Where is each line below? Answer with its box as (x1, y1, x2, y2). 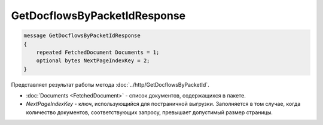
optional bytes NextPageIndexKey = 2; (36, 57, 150, 64)
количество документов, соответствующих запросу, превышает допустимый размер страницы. (26, 108, 273, 116)
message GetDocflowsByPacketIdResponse (23, 32, 141, 39)
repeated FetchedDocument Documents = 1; (36, 48, 160, 56)
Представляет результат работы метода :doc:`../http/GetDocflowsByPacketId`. (11, 81, 209, 88)
